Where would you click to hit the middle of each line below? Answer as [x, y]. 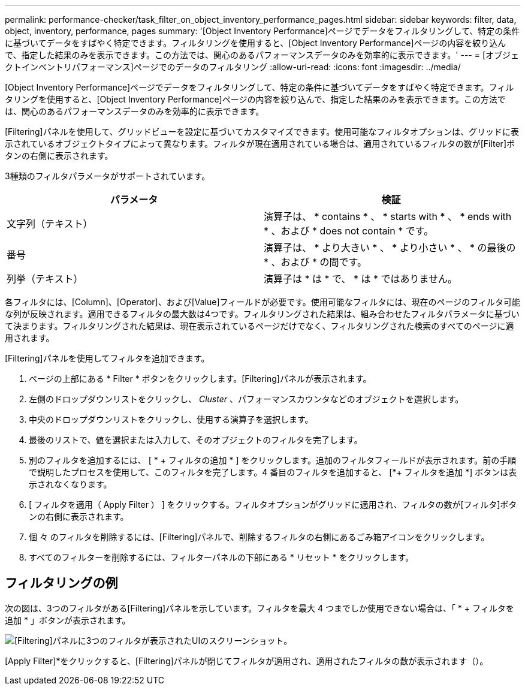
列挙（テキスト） [45, 279]
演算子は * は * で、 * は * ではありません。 [360, 279]
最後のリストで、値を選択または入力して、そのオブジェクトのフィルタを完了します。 [196, 440]
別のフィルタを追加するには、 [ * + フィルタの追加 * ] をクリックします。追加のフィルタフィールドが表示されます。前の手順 [273, 460]
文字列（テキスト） [50, 224]
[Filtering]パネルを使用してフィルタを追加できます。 [107, 358]
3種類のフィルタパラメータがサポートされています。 [108, 176]
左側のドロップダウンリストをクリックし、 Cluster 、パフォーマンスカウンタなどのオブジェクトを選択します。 [246, 399]
